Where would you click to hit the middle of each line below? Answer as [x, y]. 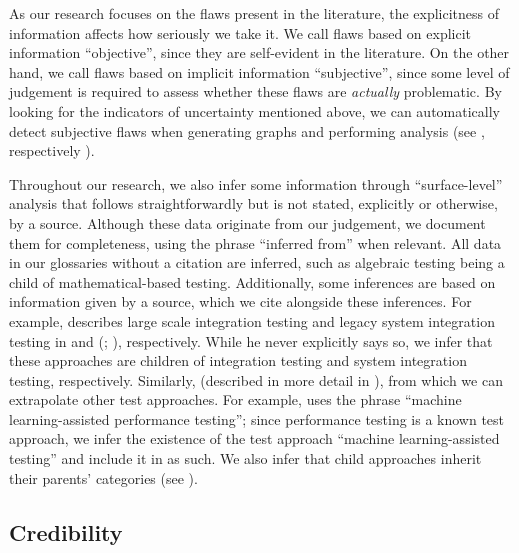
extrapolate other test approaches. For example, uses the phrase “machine [235, 399]
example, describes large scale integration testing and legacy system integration [252, 320]
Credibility [66, 531]
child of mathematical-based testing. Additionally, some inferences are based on [252, 281]
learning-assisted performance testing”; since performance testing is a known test [257, 418]
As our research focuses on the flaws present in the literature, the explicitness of [254, 13]
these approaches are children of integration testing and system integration [238, 360]
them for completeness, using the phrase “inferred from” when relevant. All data [255, 242]
